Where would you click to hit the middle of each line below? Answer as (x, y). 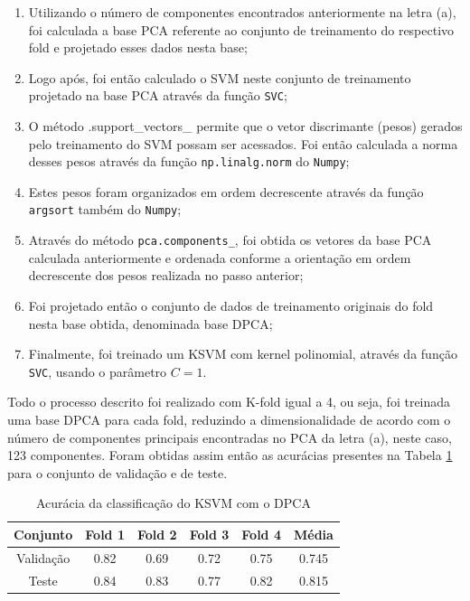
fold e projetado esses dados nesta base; (138, 47)
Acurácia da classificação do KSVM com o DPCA (174, 503)
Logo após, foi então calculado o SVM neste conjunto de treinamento (220, 77)
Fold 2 (157, 534)
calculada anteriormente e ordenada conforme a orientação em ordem (220, 257)
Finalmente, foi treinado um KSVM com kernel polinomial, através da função (243, 354)
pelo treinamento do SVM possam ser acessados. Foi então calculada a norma (243, 143)
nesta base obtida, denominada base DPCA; (150, 323)
